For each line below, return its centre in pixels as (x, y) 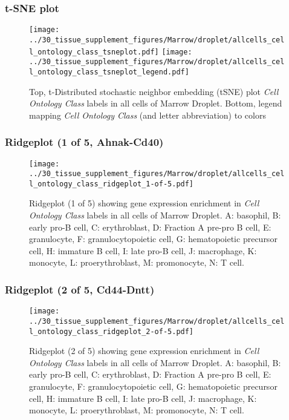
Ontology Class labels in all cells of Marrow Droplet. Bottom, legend (156, 103)
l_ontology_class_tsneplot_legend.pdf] (109, 72)
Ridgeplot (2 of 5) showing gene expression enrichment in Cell (144, 351)
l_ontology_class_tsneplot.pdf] (94, 52)
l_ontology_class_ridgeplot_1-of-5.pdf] (112, 184)
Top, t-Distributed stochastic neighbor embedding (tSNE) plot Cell (154, 91)
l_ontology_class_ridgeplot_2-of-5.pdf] (112, 331)
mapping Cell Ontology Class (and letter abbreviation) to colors (148, 115)
